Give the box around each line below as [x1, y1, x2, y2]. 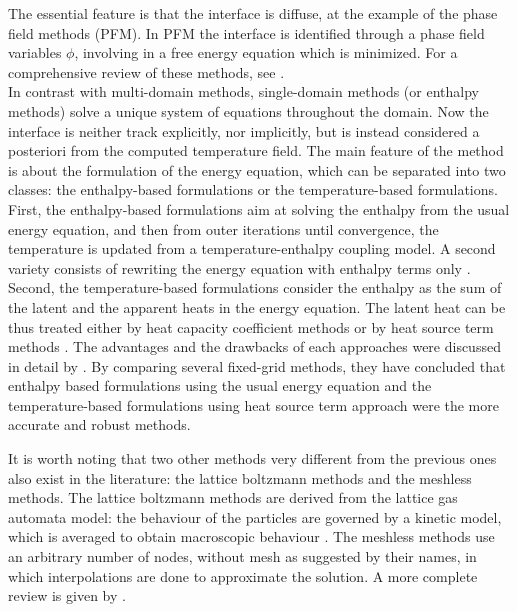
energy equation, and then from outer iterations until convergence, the [8, 218, 439, 239]
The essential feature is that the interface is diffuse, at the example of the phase [8, 3, 498, 23]
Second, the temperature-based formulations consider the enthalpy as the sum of [8, 277, 502, 298]
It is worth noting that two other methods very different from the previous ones [8, 448, 497, 469]
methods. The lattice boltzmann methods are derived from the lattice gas [8, 487, 458, 508]
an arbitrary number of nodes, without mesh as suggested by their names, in [8, 546, 477, 567]
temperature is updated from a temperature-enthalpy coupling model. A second [8, 238, 496, 259]
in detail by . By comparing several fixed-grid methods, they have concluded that [8, 355, 506, 376]
